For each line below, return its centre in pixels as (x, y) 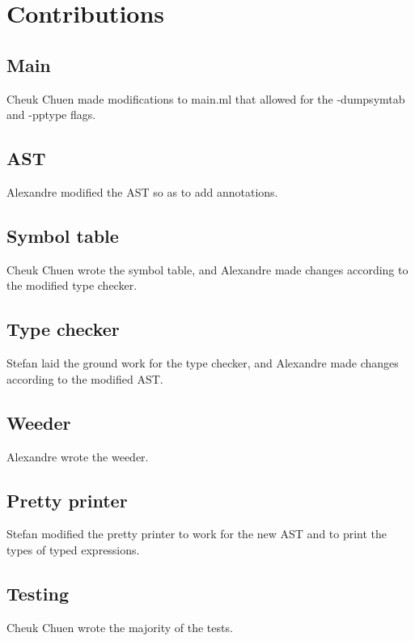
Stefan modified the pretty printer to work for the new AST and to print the (197, 534)
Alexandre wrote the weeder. (78, 456)
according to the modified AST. (85, 378)
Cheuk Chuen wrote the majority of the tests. (120, 627)
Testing (38, 593)
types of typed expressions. (73, 549)
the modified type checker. (72, 285)
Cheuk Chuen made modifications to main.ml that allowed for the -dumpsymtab (206, 98)
